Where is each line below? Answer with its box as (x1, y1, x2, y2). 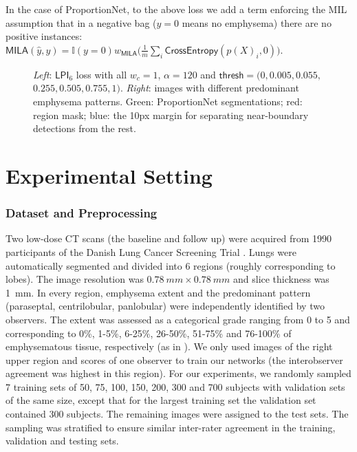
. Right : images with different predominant (120, 80, 299, 95)
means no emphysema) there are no (182, 15, 332, 30)
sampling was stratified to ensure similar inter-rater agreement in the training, (6, 420, 336, 434)
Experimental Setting (6, 161, 213, 189)
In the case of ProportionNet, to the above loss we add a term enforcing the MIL (6, 2, 347, 16)
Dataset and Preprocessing (6, 204, 158, 222)
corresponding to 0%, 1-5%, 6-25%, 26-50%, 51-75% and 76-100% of (6, 325, 292, 340)
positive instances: (6, 29, 83, 43)
